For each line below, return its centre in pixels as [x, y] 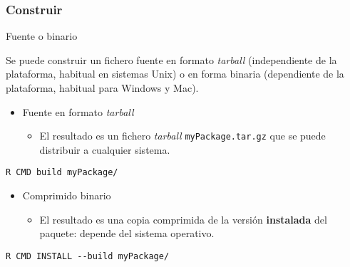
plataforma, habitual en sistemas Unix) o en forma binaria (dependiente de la [175, 74]
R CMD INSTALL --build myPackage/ [88, 256]
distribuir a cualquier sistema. [105, 149]
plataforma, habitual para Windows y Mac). [102, 88]
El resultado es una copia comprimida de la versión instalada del [183, 219]
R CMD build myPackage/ [62, 173]
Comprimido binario [67, 195]
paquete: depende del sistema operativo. [127, 233]
